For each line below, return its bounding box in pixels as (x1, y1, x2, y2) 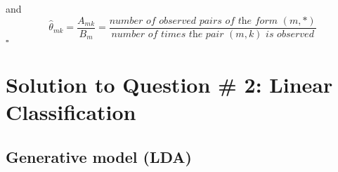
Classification (6, 98, 136, 126)
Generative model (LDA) (6, 145, 192, 167)
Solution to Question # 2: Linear (6, 70, 333, 98)
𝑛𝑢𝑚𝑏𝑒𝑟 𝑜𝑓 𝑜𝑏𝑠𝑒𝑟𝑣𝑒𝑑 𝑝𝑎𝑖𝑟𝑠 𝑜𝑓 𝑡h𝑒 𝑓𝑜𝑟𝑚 (109, 15, 278, 26)
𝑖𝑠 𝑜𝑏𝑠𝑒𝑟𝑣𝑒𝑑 (266, 29, 314, 39)
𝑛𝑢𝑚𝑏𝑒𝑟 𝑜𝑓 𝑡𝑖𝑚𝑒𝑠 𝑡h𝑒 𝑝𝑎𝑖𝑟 (111, 29, 224, 39)
